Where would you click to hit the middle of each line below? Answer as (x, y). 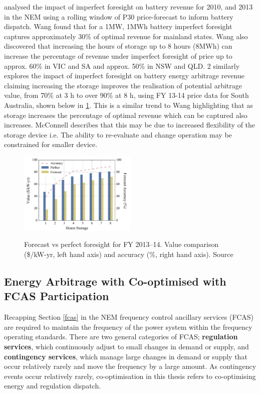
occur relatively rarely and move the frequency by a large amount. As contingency (130, 366)
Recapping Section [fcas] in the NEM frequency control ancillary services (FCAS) (129, 317)
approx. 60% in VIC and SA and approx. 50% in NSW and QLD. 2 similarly (122, 65)
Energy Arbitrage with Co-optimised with (115, 281)
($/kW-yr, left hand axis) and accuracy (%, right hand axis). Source (129, 254)
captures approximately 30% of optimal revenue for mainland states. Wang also (126, 36)
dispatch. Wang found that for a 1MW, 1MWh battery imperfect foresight (118, 26)
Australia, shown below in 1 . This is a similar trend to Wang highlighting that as (128, 105)
